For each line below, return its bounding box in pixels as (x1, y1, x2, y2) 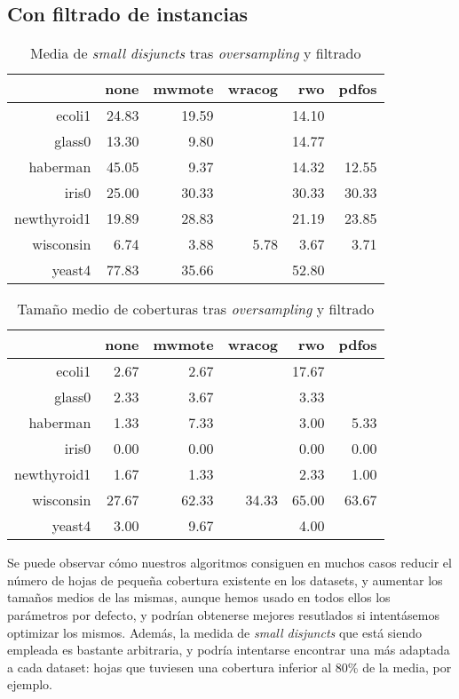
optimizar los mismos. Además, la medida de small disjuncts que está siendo (7, 623, 423, 641)
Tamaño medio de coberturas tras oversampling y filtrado (17, 298, 375, 320)
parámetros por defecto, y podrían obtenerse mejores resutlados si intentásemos (7, 605, 439, 624)
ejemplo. (7, 675, 52, 694)
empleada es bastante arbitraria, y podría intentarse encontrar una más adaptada (7, 640, 450, 659)
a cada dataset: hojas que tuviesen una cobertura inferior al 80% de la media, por (7, 657, 452, 676)
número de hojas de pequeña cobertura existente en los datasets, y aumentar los (7, 570, 443, 589)
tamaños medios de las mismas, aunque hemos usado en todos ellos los (7, 588, 391, 607)
